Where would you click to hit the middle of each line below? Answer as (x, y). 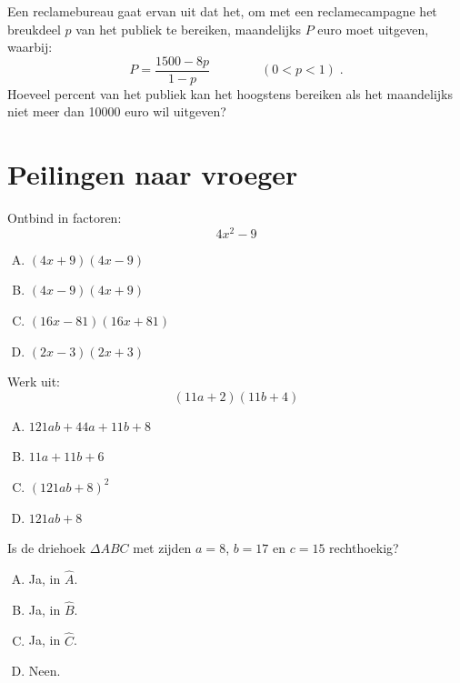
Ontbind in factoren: (65, 218)
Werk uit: (34, 382)
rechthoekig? (364, 548)
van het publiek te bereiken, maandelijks (189, 29)
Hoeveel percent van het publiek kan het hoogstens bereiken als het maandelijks (230, 93)
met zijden (162, 548)
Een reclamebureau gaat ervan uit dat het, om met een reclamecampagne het (222, 11)
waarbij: (30, 47)
